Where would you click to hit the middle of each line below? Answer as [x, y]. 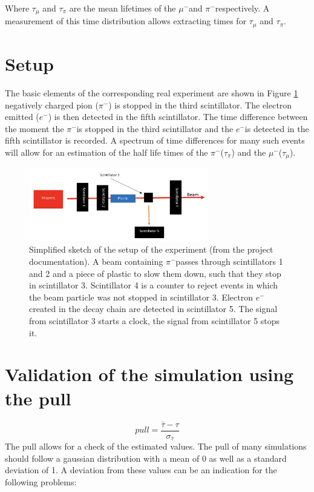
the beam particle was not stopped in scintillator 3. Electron [141, 297]
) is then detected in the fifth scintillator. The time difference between [178, 117]
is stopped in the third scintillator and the [155, 128]
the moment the [34, 128]
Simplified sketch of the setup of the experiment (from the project [151, 249]
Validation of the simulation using [149, 374]
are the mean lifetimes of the [123, 8]
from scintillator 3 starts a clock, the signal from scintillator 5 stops [155, 321]
